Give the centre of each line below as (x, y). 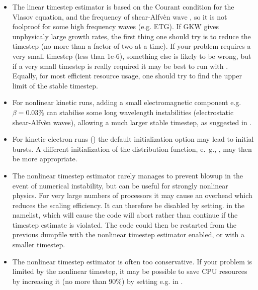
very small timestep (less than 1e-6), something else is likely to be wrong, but (132, 56)
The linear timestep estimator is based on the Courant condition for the (123, 7)
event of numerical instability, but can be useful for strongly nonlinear (120, 185)
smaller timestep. (39, 245)
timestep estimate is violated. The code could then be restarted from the (124, 224)
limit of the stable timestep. (55, 85)
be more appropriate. (45, 159)
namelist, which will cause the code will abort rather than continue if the (125, 215)
